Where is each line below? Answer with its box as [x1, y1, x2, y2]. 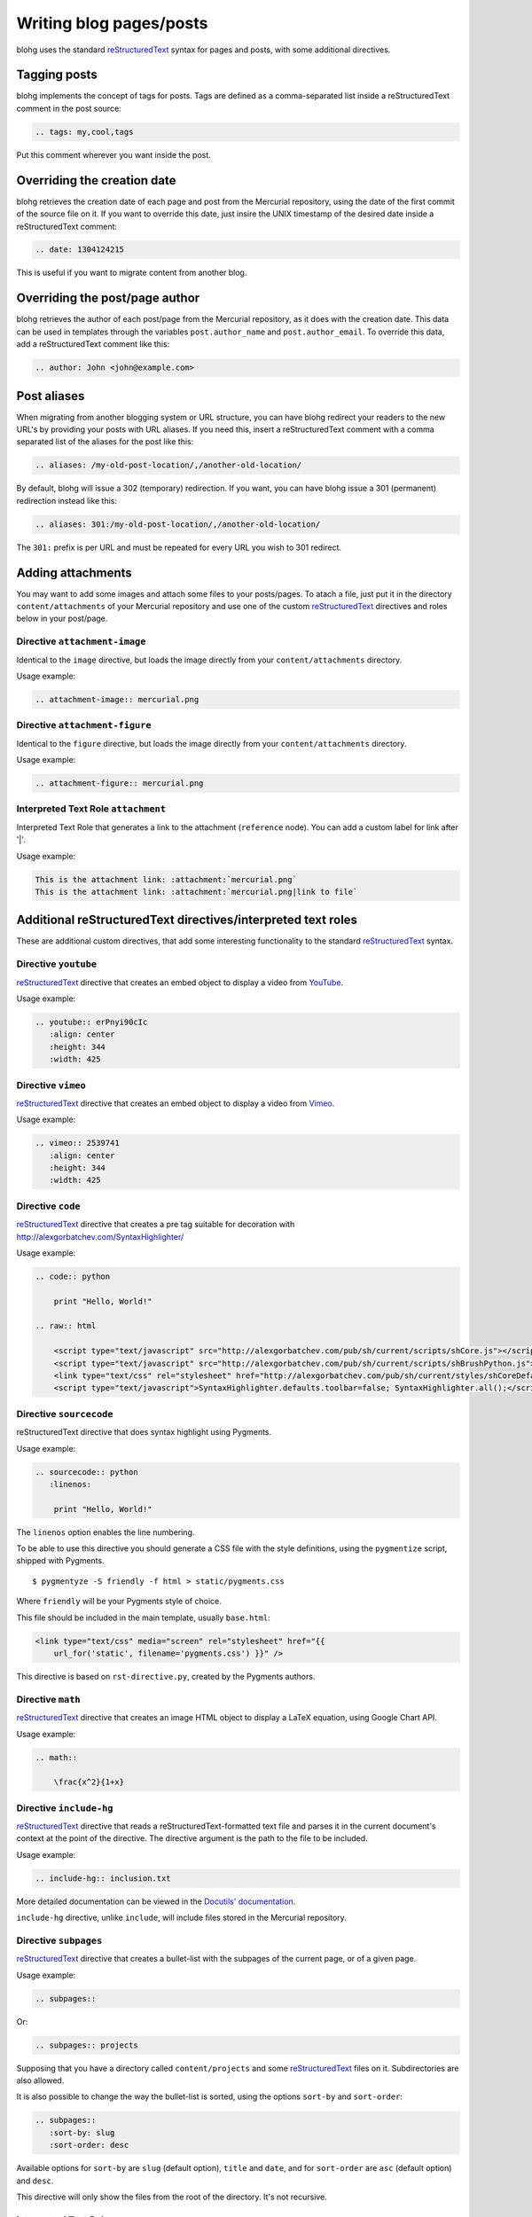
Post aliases [16, 388, 85, 403]
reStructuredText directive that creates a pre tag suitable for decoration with [16, 1219, 295, 1230]
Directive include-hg [16, 1801, 113, 1814]
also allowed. [16, 2075, 65, 2086]
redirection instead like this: [16, 495, 118, 505]
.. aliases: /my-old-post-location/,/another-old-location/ [35, 460, 302, 470]
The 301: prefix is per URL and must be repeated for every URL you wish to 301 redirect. [16, 542, 341, 552]
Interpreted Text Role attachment [16, 803, 166, 815]
